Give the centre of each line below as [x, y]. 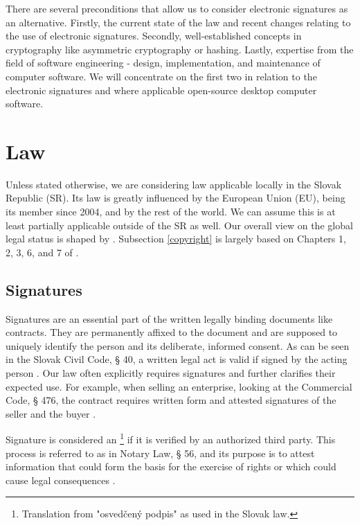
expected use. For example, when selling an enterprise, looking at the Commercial [179, 386]
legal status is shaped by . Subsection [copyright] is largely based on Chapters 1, [176, 239]
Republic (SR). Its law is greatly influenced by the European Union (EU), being [175, 198]
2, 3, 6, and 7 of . [42, 252]
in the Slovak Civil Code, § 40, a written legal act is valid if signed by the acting [177, 359]
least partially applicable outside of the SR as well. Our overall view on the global [179, 225]
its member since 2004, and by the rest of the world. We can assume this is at [171, 212]
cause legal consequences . [61, 480]
